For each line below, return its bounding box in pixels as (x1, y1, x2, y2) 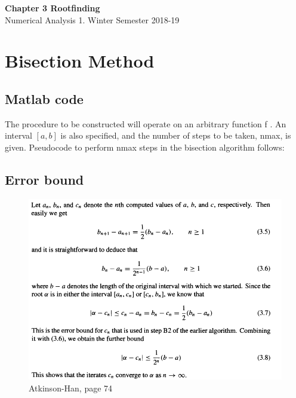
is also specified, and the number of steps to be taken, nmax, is (60, 129, 291, 142)
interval (5, 129, 32, 142)
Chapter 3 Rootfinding (5, 2, 100, 14)
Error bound (5, 170, 84, 188)
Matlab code (5, 89, 84, 108)
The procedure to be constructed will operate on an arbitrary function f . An (5, 117, 286, 130)
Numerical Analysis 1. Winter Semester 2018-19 (5, 13, 180, 26)
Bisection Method (5, 48, 155, 73)
